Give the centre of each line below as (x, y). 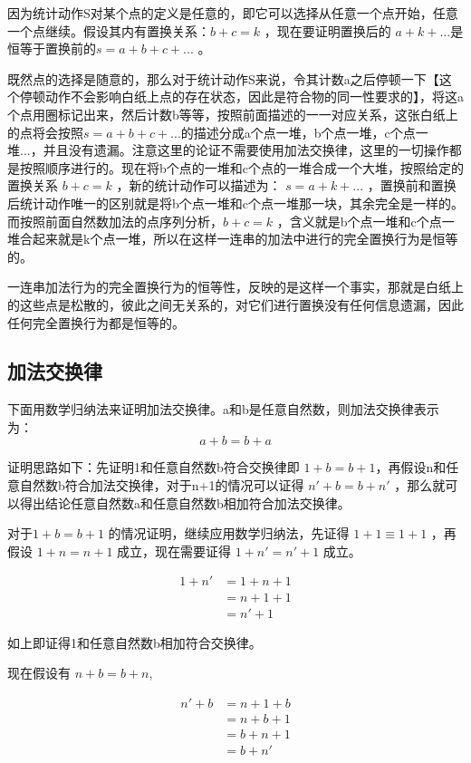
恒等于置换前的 (52, 48)
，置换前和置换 (412, 185)
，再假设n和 (411, 467)
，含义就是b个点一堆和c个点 (359, 221)
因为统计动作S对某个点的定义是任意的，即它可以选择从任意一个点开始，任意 (233, 13)
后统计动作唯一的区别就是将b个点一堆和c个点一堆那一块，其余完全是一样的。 (235, 203)
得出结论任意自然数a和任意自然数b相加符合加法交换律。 (185, 502)
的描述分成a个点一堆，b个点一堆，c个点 (298, 132)
